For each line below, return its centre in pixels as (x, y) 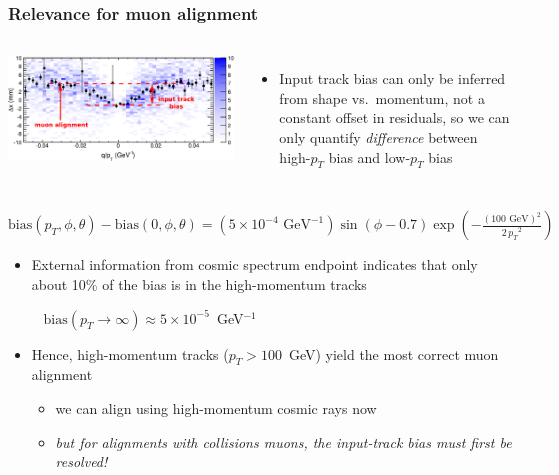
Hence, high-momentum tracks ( (130, 353)
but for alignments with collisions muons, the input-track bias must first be (283, 441)
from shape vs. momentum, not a (382, 97)
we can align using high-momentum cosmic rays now (216, 407)
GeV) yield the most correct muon (393, 353)
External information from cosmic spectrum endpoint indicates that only (254, 264)
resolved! (81, 461)
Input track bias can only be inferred (392, 78)
